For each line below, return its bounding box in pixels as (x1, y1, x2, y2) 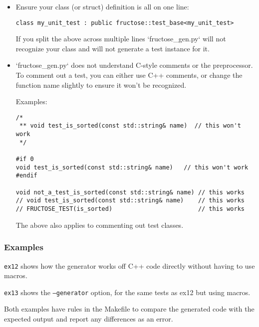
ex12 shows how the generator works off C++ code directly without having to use (4, 260, 255, 271)
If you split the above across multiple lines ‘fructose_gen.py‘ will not (15, 33, 226, 44)
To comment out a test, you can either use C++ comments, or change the (15, 70, 243, 80)
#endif (15, 172, 37, 179)
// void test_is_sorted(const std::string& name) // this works (15, 197, 245, 204)
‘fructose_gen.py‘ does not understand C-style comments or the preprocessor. (15, 60, 253, 70)
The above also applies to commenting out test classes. (15, 219, 184, 230)
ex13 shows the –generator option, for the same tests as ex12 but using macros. (4, 287, 251, 297)
